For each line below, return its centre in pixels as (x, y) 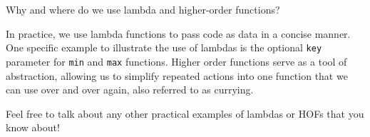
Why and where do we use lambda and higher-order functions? (143, 9)
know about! (33, 127)
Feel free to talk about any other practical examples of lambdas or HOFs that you (185, 113)
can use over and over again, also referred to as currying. (130, 90)
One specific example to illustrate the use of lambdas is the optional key (164, 47)
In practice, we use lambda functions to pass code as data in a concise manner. (178, 33)
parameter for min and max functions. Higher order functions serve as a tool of (176, 61)
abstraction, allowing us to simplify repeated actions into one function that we (177, 75)
